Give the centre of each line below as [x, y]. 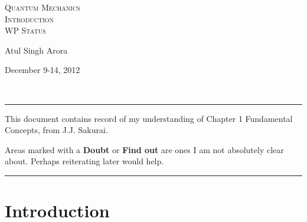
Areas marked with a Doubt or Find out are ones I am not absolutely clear [144, 149]
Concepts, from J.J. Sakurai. [56, 130]
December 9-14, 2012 [43, 70]
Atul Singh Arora [36, 50]
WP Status [25, 30]
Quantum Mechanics [43, 7]
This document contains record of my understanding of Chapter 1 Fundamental [149, 118]
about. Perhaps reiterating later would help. [84, 161]
